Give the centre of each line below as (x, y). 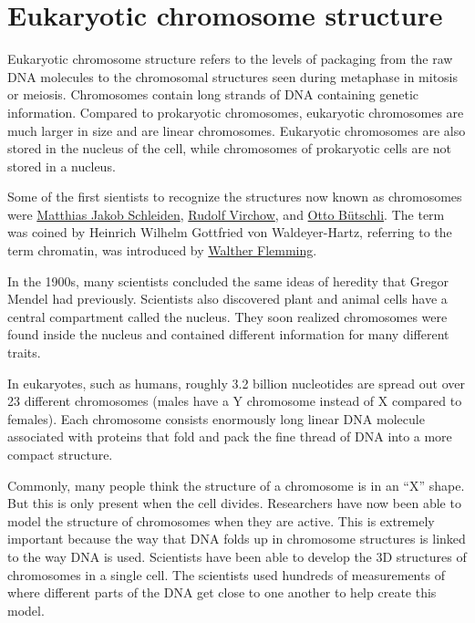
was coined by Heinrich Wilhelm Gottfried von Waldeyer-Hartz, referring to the (230, 232)
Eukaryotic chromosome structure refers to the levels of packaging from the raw (230, 59)
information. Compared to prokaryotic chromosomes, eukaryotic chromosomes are (236, 112)
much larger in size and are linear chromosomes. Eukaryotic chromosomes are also (237, 130)
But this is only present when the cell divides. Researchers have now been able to (234, 503)
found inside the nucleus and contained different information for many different (228, 334)
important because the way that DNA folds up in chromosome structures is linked (237, 539)
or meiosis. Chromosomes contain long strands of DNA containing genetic (213, 94)
